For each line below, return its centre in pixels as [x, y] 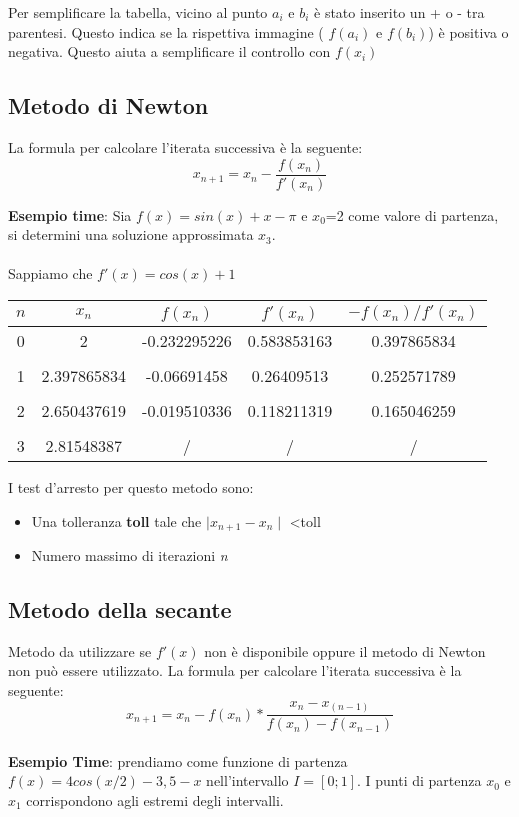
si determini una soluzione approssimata [131, 234]
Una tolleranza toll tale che [116, 520]
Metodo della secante [120, 609]
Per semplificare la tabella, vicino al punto [138, 12]
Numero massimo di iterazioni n [129, 555]
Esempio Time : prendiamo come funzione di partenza [178, 760]
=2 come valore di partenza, [412, 214]
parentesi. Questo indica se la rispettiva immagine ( [166, 31]
